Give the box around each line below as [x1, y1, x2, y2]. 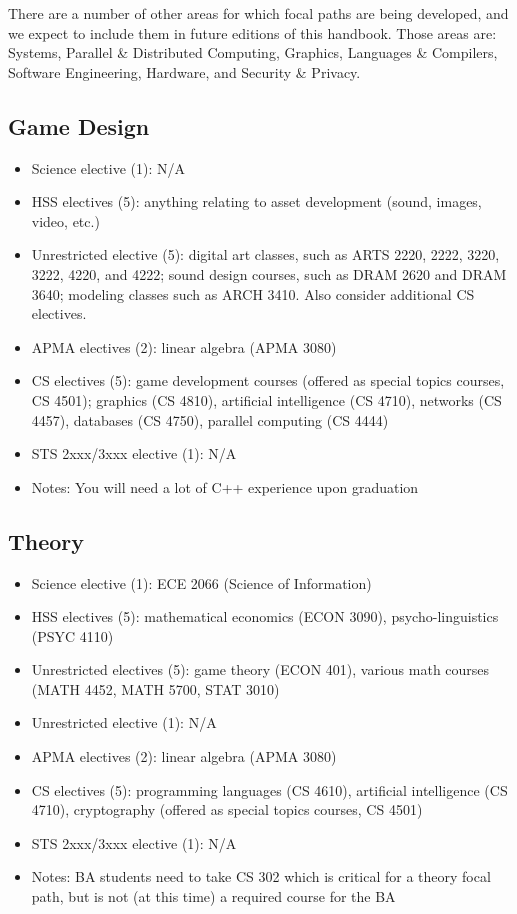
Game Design [8, 110, 150, 141]
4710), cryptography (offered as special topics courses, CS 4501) [31, 799, 423, 820]
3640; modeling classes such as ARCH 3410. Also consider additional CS [31, 283, 475, 304]
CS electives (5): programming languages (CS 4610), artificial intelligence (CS [31, 779, 508, 800]
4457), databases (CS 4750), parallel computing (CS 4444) [31, 409, 389, 430]
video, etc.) [31, 210, 100, 231]
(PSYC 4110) [31, 625, 114, 646]
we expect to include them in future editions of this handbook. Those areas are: [8, 22, 497, 43]
